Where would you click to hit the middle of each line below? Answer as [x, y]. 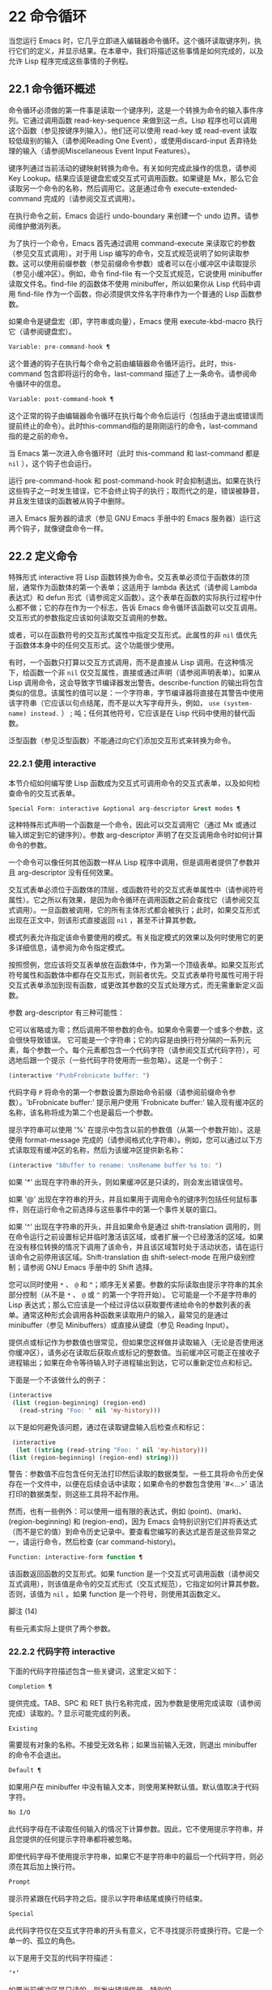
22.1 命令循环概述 [52, 89]
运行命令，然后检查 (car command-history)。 [105, 1542]
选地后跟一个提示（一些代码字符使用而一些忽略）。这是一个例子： [117, 1060]
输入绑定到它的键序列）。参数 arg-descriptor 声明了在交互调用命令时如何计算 [136, 835]
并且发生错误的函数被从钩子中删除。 [69, 501]
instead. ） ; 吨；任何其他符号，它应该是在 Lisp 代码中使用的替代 [139, 713]
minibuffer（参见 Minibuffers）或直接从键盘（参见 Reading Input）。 [121, 1325]
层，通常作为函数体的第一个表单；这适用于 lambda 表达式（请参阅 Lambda [133, 587]
